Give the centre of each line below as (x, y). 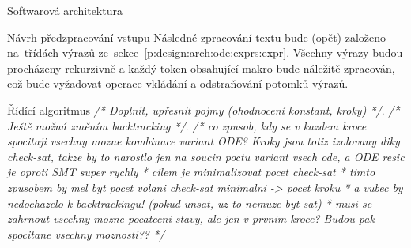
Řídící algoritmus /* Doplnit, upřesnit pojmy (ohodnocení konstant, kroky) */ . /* (204, 109)
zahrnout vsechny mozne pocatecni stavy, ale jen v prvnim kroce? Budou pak (191, 218)
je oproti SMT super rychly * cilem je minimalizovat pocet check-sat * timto (191, 172)
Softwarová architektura (65, 10)
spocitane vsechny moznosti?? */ (86, 233)
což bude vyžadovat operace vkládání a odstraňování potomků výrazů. (178, 83)
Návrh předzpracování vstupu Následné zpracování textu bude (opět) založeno (197, 37)
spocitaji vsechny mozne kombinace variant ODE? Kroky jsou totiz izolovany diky (204, 141)
